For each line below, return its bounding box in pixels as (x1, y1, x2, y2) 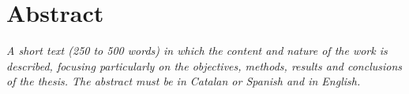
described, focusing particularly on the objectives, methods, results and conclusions (6, 57, 403, 74)
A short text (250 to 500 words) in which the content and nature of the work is (6, 42, 388, 59)
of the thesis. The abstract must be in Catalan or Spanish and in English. (6, 73, 361, 89)
